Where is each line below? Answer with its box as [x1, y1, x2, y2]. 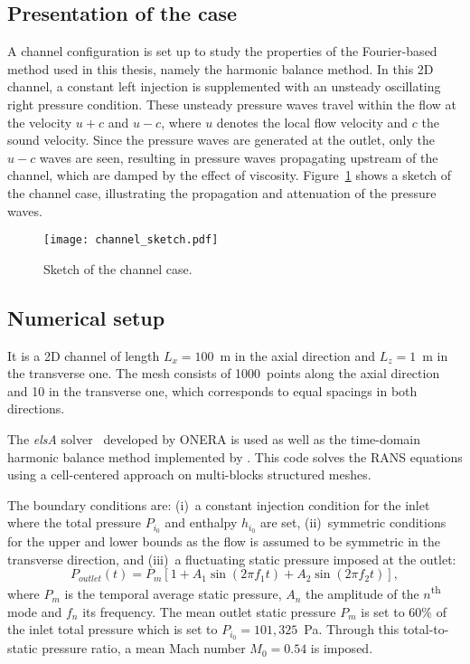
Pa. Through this [304, 620, 399, 639]
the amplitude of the [305, 584, 419, 603]
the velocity [7, 112, 72, 131]
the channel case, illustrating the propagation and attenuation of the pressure [7, 183, 437, 202]
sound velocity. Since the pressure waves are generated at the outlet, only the [7, 130, 435, 149]
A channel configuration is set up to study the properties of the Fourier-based [7, 42, 437, 61]
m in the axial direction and [220, 346, 376, 365]
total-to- [402, 620, 449, 639]
